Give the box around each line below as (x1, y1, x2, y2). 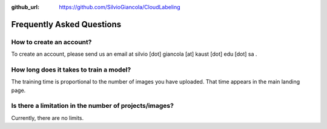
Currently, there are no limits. (11, 114, 84, 121)
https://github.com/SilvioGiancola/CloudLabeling (59, 4, 181, 10)
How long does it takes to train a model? (11, 65, 131, 74)
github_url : (11, 4, 39, 10)
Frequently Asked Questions (11, 19, 122, 30)
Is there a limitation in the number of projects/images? (11, 102, 174, 110)
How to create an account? (11, 38, 92, 46)
